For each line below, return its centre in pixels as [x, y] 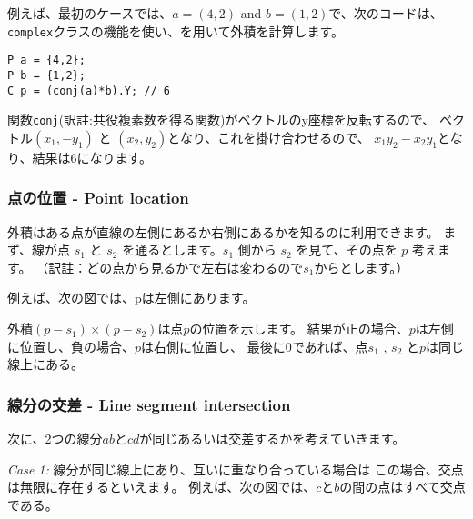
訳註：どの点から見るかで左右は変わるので [176, 267]
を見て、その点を [347, 250]
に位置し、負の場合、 [71, 346]
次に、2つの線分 [55, 439]
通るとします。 [179, 250]
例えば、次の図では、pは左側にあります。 [131, 298]
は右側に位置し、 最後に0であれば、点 [255, 346]
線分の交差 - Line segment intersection [149, 404]
